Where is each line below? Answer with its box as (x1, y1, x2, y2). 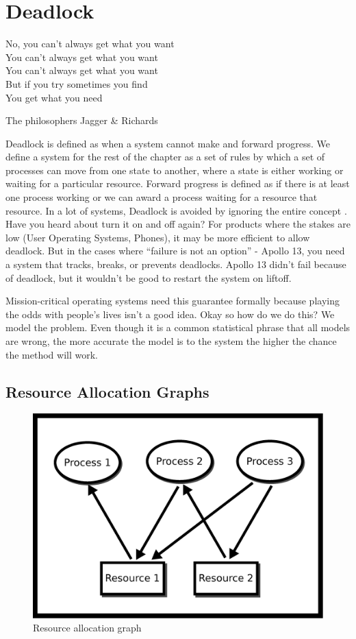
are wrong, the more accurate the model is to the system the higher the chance (5, 334, 337, 348)
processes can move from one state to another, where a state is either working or (5, 162, 344, 177)
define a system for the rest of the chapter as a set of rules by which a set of (5, 149, 325, 164)
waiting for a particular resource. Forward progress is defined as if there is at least (5, 176, 350, 191)
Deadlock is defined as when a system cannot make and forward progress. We (5, 136, 331, 150)
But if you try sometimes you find (5, 76, 148, 91)
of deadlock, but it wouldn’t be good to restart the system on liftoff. (5, 270, 292, 285)
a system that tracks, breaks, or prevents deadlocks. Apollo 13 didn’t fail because (5, 257, 346, 272)
